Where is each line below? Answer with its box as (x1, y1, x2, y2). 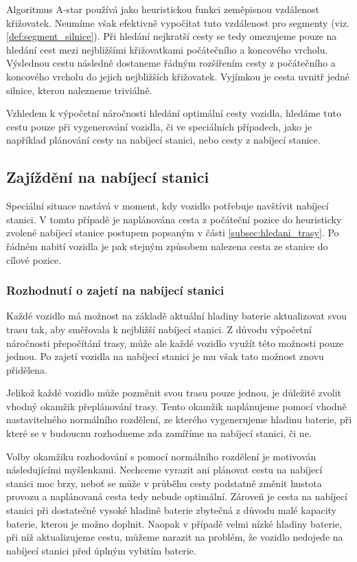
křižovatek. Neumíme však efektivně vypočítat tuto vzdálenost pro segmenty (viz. (6, 15, 350, 30)
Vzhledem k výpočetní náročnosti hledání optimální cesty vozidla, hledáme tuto (6, 106, 341, 120)
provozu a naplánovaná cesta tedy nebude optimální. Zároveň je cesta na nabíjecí (6, 489, 347, 504)
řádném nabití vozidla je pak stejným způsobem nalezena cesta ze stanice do (6, 238, 328, 253)
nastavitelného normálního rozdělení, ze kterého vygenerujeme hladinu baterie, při (6, 412, 352, 427)
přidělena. (6, 362, 47, 376)
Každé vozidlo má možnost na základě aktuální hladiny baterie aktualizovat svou (6, 308, 347, 323)
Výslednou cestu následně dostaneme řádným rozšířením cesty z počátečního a (6, 56, 336, 70)
